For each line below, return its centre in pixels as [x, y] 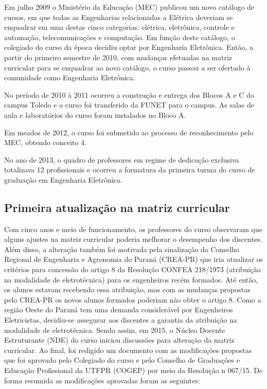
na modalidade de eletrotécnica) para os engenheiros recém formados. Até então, [131, 279]
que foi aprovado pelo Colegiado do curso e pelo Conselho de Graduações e [122, 360]
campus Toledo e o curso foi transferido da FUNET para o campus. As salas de [129, 105]
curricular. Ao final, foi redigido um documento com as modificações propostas [128, 350]
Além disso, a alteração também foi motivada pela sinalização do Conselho [122, 249]
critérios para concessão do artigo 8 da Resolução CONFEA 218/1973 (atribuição [132, 269]
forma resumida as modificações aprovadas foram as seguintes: [102, 380]
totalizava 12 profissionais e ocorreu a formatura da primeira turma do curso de [130, 170]
